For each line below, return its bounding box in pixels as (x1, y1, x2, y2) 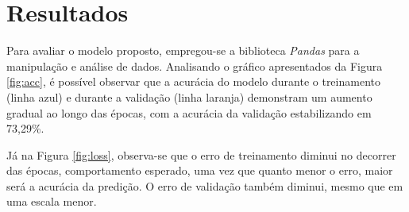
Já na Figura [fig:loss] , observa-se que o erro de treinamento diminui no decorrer (6, 146, 396, 163)
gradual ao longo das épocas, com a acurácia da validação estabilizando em (6, 104, 372, 121)
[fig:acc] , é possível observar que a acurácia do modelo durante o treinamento (6, 73, 380, 90)
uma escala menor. (6, 193, 97, 210)
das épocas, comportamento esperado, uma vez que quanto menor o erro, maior (6, 162, 393, 179)
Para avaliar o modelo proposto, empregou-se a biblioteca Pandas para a (6, 42, 360, 59)
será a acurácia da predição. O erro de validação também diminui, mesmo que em (6, 177, 403, 194)
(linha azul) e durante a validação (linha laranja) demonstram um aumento (6, 88, 372, 105)
